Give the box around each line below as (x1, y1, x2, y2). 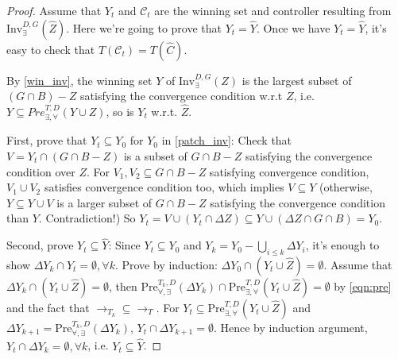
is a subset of (123, 148, 187, 164)
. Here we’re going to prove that (66, 19, 222, 36)
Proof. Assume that (6, 2, 102, 18)
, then (108, 278, 137, 294)
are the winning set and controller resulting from (154, 2, 392, 18)
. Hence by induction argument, (213, 319, 368, 335)
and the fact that (6, 299, 90, 315)
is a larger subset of (56, 194, 153, 210)
